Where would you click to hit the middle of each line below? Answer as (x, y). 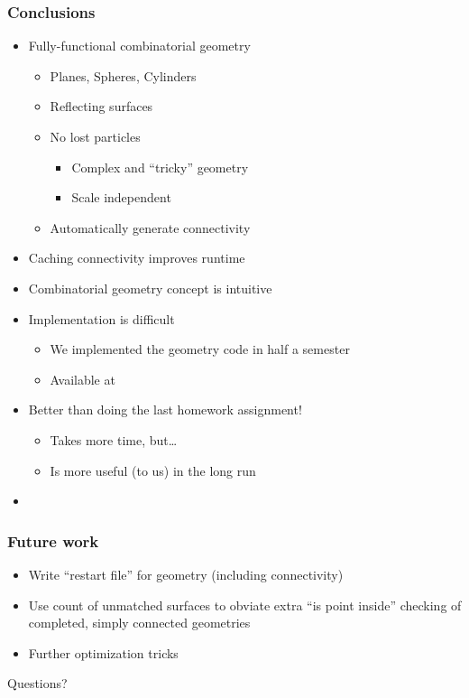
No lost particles (95, 136)
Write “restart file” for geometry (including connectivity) (186, 574)
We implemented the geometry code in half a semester (200, 349)
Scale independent (121, 197)
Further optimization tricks (103, 652)
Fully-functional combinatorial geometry (139, 46)
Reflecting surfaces (101, 106)
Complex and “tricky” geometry (160, 167)
